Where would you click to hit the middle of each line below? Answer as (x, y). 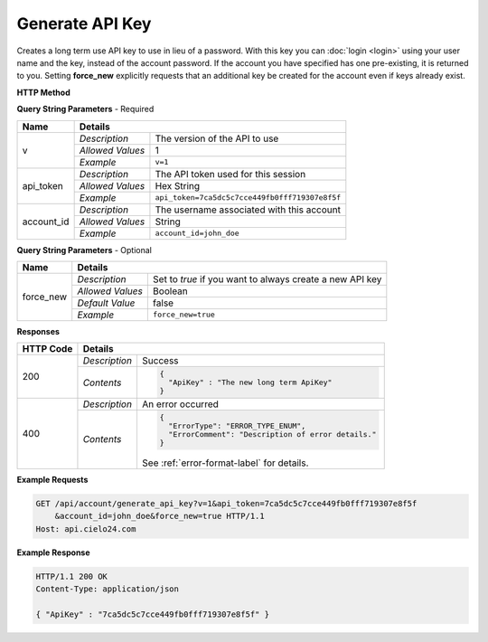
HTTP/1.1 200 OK (72, 576)
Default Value (106, 303)
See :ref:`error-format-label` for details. (225, 463)
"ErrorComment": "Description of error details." (272, 434)
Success (160, 361)
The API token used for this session (230, 174)
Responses (38, 331)
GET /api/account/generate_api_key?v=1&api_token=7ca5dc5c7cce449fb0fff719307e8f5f (226, 503)
